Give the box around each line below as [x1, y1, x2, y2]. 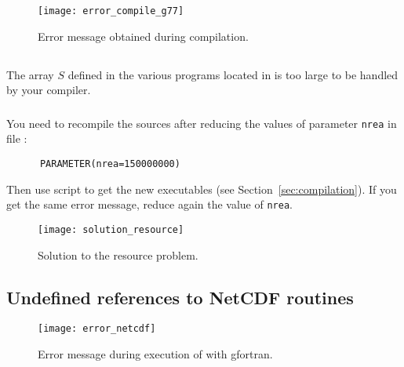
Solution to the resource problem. [38, 246, 198, 263]
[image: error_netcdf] [38, 323, 156, 335]
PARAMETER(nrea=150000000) [39, 158, 180, 169]
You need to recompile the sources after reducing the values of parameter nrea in [6, 114, 397, 131]
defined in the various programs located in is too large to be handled [67, 66, 399, 82]
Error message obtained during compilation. [38, 27, 249, 44]
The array [6, 66, 54, 82]
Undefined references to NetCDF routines [6, 285, 354, 309]
